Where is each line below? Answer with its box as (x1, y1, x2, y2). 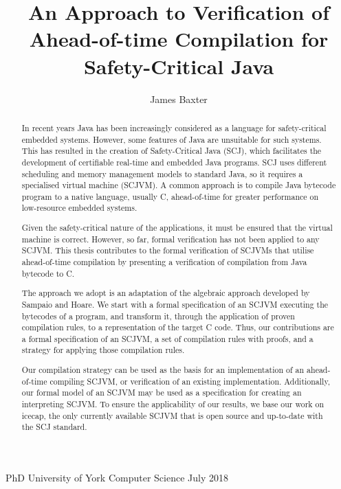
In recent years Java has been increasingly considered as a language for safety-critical (21, 122, 327, 133)
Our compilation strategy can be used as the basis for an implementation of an (21, 364, 305, 376)
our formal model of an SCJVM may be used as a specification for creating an (21, 387, 302, 398)
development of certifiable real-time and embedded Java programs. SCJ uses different (21, 156, 327, 168)
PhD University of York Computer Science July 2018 (5, 470, 229, 484)
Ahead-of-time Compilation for (29, 25, 329, 53)
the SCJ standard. (21, 421, 87, 433)
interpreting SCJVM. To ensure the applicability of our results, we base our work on (21, 398, 324, 409)
